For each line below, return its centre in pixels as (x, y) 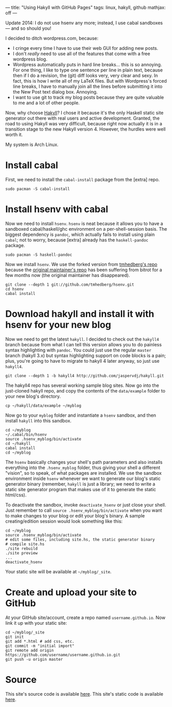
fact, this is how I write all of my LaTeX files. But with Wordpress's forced (90, 81)
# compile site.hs (25, 544)
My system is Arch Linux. (32, 144)
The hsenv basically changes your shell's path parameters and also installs (84, 462)
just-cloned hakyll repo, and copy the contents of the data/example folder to (85, 390)
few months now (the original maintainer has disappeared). (68, 275)
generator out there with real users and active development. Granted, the (83, 118)
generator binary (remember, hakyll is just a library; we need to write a (80, 484)
